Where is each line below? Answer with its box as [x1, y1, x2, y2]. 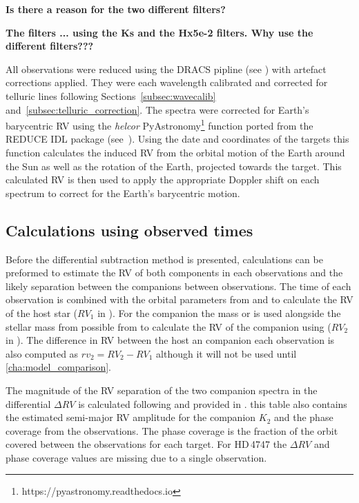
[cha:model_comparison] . [6, 360, 111, 374]
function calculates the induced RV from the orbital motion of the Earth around [6, 145, 345, 159]
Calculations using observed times [6, 219, 253, 240]
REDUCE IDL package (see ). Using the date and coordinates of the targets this [6, 132, 349, 146]
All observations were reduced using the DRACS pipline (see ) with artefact [6, 61, 327, 76]
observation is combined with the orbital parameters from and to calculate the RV [6, 292, 353, 307]
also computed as [6, 346, 79, 360]
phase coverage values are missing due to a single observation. [6, 450, 267, 464]
